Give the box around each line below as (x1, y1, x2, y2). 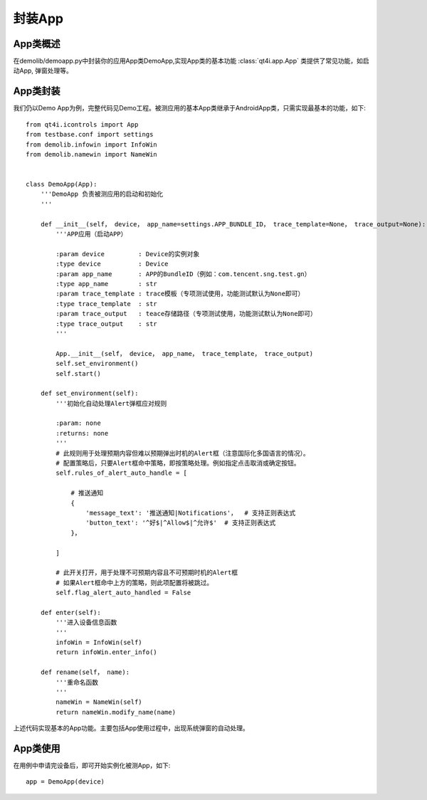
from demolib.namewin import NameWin (26, 150, 158, 158)
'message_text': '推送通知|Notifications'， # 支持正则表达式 (85, 509, 296, 517)
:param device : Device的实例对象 (56, 250, 200, 258)
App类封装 (13, 85, 60, 98)
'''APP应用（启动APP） (56, 230, 127, 238)
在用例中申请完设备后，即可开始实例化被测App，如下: (13, 762, 171, 770)
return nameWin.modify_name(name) (56, 708, 176, 716)
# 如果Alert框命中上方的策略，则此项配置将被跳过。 (56, 579, 213, 586)
